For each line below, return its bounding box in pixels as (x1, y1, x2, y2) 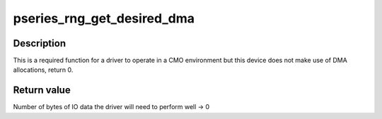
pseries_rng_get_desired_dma (13, 11, 195, 26)
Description (13, 37, 66, 49)
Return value (13, 84, 71, 96)
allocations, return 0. (13, 65, 74, 74)
